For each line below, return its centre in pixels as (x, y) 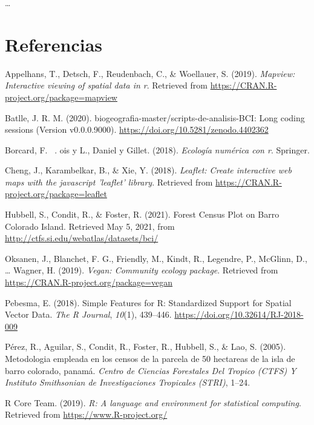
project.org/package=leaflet (56, 194)
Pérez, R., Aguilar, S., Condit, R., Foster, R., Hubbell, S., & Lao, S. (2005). (146, 346)
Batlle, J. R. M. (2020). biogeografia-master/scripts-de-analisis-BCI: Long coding (155, 117)
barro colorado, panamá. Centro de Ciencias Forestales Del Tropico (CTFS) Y (151, 370)
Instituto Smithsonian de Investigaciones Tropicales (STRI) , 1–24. (128, 382)
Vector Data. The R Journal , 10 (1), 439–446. (88, 314)
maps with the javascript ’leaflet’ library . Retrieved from (109, 182)
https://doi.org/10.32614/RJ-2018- (239, 314)
